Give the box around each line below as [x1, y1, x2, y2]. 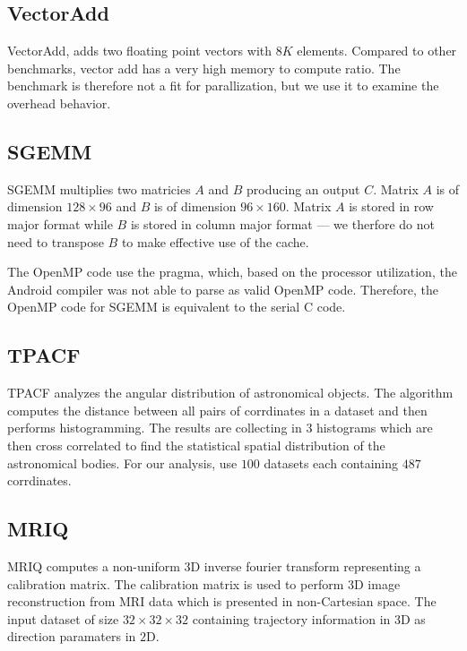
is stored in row [349, 197, 434, 216]
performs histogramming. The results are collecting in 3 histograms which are [7, 418, 433, 437]
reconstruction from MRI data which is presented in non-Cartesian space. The [7, 592, 437, 611]
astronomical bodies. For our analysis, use [7, 453, 238, 472]
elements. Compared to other [297, 41, 457, 60]
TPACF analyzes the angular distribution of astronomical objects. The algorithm [7, 383, 454, 402]
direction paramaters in [7, 627, 136, 646]
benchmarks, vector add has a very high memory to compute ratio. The [7, 58, 401, 77]
